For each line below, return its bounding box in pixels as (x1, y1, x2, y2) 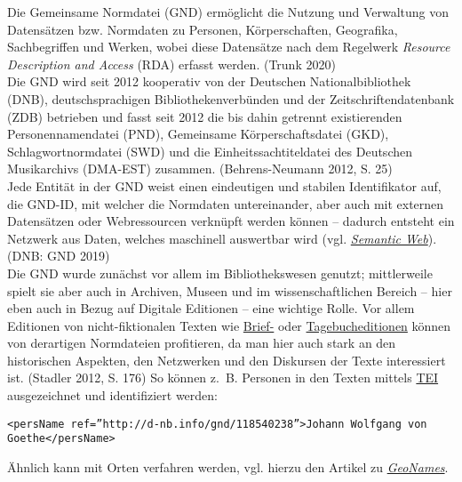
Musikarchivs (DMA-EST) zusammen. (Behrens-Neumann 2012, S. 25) (7, 159, 393, 178)
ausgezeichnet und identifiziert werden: (7, 386, 218, 405)
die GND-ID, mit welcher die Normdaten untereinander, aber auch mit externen (7, 194, 444, 213)
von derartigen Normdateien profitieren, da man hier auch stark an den (7, 333, 396, 352)
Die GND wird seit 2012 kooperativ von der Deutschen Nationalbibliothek (7, 72, 411, 91)
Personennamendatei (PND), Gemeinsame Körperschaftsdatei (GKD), (7, 125, 389, 143)
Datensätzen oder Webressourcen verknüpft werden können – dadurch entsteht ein (7, 212, 455, 230)
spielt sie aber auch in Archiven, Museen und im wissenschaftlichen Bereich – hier (7, 281, 452, 300)
